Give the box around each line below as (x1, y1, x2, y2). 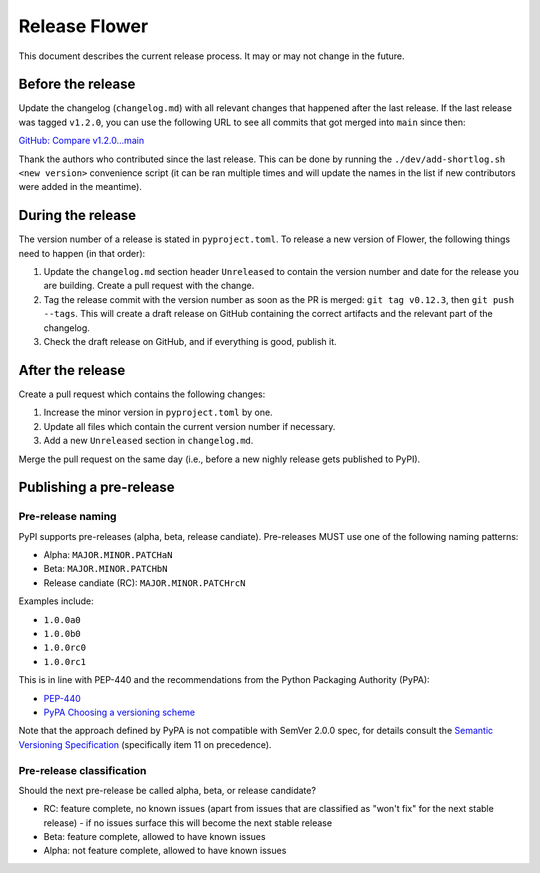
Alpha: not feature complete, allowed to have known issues (43, 845, 287, 857)
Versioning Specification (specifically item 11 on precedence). (18, 738, 272, 750)
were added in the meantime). (18, 181, 142, 193)
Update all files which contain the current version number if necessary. (43, 420, 336, 432)
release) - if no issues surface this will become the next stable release (43, 816, 333, 829)
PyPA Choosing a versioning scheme (43, 706, 195, 718)
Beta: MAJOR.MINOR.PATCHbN (43, 563, 168, 575)
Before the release (18, 76, 136, 93)
